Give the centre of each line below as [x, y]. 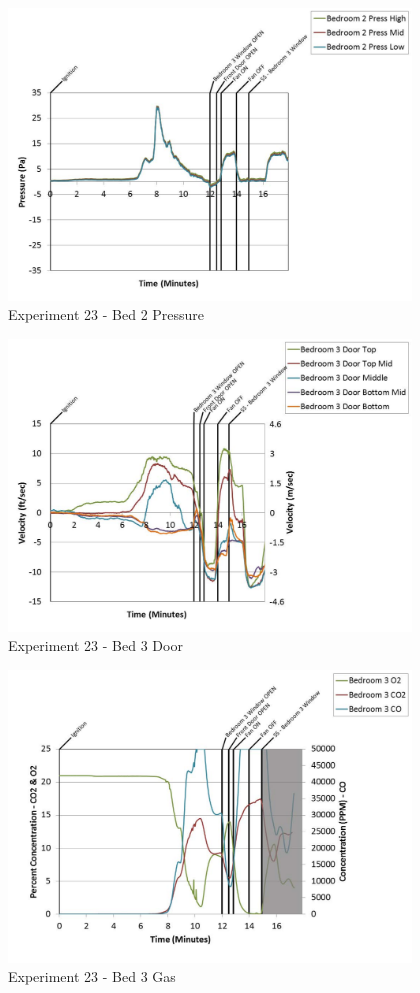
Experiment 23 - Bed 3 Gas [92, 976]
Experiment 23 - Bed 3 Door [95, 645]
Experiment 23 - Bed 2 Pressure [106, 314]
